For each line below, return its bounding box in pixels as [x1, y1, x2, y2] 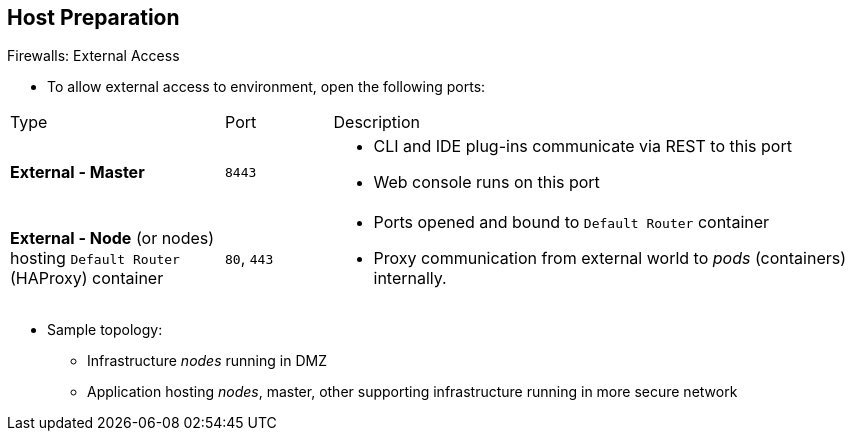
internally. [373, 268, 447, 289]
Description [333, 112, 420, 133]
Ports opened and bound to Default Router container [373, 212, 770, 233]
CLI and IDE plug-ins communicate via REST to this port [373, 136, 792, 157]
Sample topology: [47, 321, 163, 339]
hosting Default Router [10, 248, 180, 269]
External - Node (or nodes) [10, 228, 215, 249]
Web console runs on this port [373, 172, 600, 193]
